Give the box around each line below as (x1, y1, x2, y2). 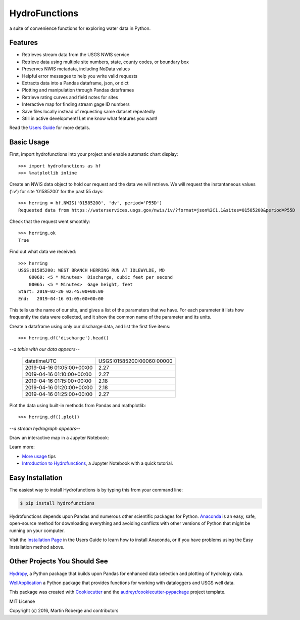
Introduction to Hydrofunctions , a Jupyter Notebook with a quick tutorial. (22, 460, 173, 466)
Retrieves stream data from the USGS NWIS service (22, 52, 130, 58)
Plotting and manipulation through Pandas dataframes (22, 87, 134, 93)
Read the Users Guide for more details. (9, 124, 90, 131)
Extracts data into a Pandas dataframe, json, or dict (22, 80, 129, 86)
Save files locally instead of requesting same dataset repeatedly (22, 108, 156, 114)
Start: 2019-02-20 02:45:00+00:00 (18, 289, 104, 294)
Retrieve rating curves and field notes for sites (22, 94, 118, 100)
